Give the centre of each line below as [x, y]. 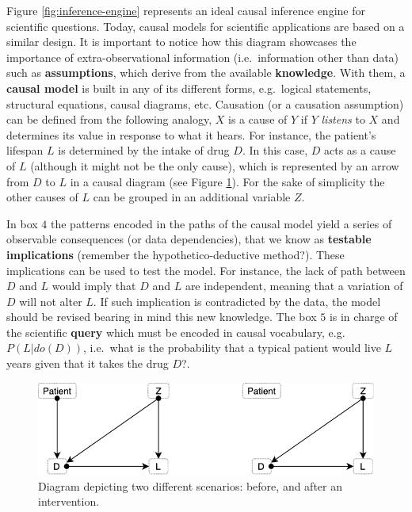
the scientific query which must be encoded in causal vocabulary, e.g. [176, 332]
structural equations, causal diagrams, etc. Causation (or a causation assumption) [205, 103]
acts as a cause [360, 150]
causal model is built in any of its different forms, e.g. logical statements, [189, 88]
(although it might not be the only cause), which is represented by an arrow [215, 165]
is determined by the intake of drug [144, 150]
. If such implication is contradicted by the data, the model [237, 301]
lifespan [25, 150]
